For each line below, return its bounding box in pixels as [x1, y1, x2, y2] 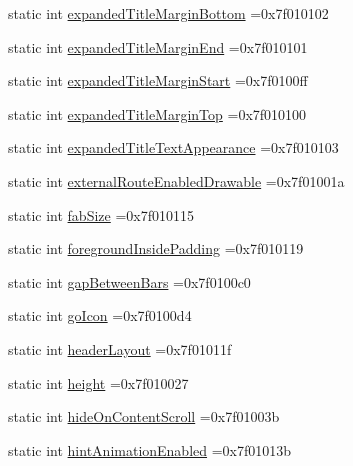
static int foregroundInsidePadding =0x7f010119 [8, 238, 304, 259]
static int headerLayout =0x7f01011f [8, 338, 232, 359]
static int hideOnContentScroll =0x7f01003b [8, 406, 280, 427]
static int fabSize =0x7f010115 [8, 204, 194, 225]
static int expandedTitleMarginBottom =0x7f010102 [8, 3, 329, 23]
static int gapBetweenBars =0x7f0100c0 [8, 271, 251, 292]
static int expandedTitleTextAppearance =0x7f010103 [8, 137, 339, 158]
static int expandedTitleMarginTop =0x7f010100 [8, 103, 307, 124]
